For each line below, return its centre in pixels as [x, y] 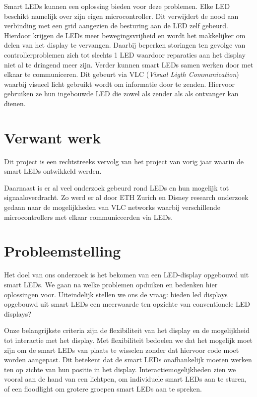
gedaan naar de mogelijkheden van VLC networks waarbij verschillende [112, 207]
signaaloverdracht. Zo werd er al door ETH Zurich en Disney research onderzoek [126, 197]
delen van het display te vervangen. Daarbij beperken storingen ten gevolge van [125, 45]
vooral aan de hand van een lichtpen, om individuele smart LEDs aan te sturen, [126, 379]
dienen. [15, 103]
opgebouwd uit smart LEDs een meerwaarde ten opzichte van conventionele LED [127, 304]
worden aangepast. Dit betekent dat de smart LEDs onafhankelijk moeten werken [128, 360]
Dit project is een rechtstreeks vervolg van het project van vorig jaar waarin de [124, 161]
